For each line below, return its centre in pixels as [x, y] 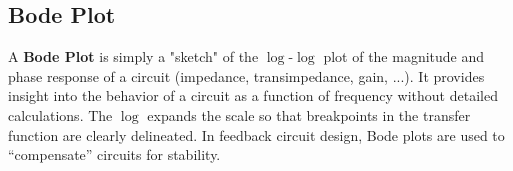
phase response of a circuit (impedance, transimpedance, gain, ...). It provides [246, 75]
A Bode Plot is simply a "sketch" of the [133, 56]
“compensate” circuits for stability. [114, 154]
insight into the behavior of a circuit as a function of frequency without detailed [253, 95]
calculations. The [60, 114]
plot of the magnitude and [404, 56]
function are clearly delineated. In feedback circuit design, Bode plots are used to [256, 134]
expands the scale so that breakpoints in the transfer [309, 114]
